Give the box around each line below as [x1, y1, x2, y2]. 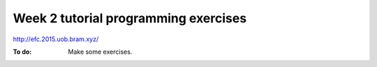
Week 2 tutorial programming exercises [13, 10, 247, 26]
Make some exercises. [68, 47, 133, 56]
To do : [13, 47, 32, 56]
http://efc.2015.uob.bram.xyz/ [13, 35, 99, 43]
